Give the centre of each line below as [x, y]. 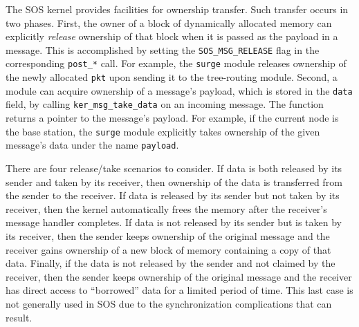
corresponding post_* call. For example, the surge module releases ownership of [176, 63]
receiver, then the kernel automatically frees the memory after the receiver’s [166, 208]
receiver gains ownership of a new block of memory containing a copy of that [168, 249]
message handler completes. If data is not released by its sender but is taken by [174, 222]
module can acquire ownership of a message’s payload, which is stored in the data [179, 90]
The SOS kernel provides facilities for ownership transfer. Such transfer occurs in [177, 9]
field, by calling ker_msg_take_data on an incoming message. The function [165, 104]
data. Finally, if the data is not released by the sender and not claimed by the [171, 263]
